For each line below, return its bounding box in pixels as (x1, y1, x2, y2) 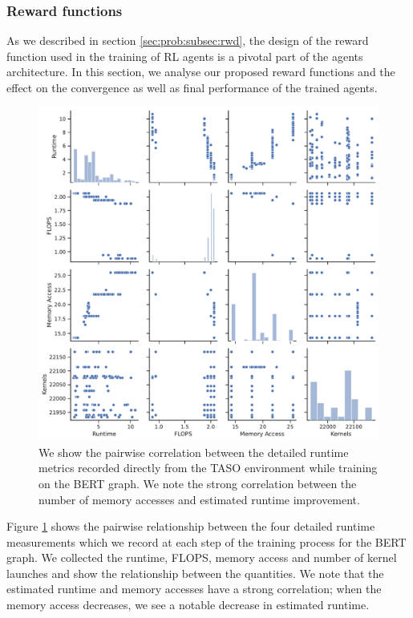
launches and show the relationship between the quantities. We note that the (6, 564, 384, 581)
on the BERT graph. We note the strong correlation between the (38, 475, 357, 491)
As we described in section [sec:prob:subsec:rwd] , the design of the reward (6, 32, 369, 49)
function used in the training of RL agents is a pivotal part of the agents (6, 47, 363, 64)
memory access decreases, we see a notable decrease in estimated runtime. (6, 596, 370, 613)
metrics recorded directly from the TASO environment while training (38, 459, 378, 476)
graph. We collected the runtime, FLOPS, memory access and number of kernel (6, 549, 397, 566)
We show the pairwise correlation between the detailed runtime (38, 443, 349, 460)
